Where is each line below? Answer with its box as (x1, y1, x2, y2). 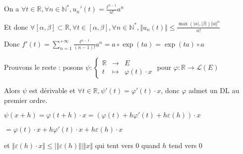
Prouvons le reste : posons (4, 62, 83, 72)
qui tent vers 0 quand (95, 140, 160, 151)
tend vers (169, 140, 197, 151)
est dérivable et (29, 85, 75, 96)
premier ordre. (4, 95, 48, 105)
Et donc (4, 21, 28, 32)
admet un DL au (188, 85, 240, 96)
